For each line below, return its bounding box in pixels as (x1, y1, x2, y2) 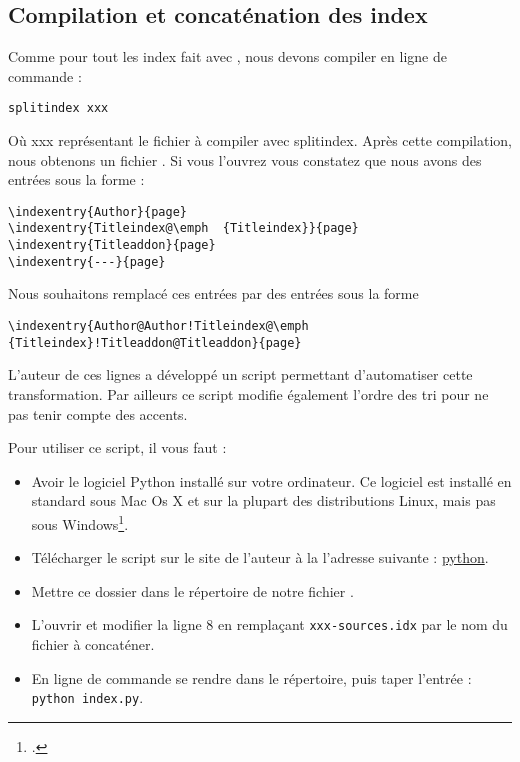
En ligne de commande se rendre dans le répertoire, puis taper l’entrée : (31, 667, 472, 688)
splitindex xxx (8, 101, 109, 116)
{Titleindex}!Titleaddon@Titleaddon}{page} (8, 335, 302, 350)
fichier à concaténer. (31, 634, 155, 655)
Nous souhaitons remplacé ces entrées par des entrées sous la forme (8, 283, 419, 304)
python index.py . (31, 687, 144, 708)
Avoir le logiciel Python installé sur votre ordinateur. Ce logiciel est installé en (31, 470, 512, 491)
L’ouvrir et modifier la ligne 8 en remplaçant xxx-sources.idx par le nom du (31, 614, 508, 635)
